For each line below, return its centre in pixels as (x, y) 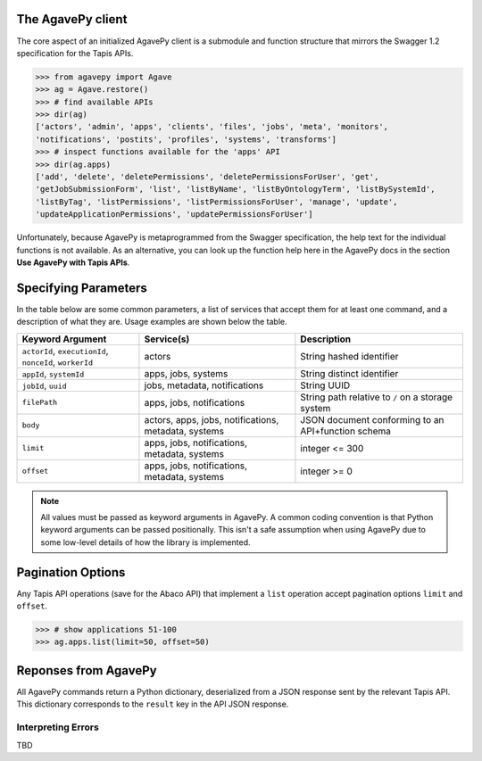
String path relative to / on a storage (377, 397)
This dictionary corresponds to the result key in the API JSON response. (153, 704)
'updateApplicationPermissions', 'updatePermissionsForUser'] (174, 215)
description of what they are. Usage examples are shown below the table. (152, 322)
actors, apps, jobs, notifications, (212, 419)
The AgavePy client (72, 19)
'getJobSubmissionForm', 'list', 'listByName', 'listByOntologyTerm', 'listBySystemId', (236, 189)
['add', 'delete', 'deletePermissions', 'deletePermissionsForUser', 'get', (207, 177)
